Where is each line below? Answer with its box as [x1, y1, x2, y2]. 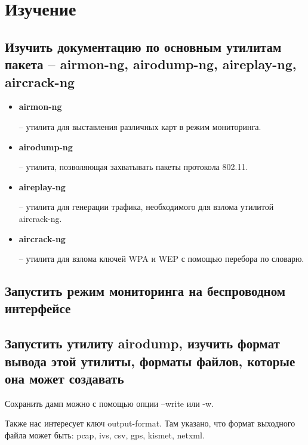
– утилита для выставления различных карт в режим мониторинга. [19, 120, 261, 132]
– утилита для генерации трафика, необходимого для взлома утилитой [19, 200, 274, 213]
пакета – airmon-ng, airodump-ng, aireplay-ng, [5, 55, 297, 73]
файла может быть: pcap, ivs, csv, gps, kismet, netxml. [5, 429, 205, 441]
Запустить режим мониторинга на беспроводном [5, 282, 286, 300]
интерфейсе [5, 299, 71, 317]
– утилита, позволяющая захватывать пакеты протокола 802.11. [19, 160, 248, 173]
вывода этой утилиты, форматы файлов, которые [5, 351, 295, 370]
